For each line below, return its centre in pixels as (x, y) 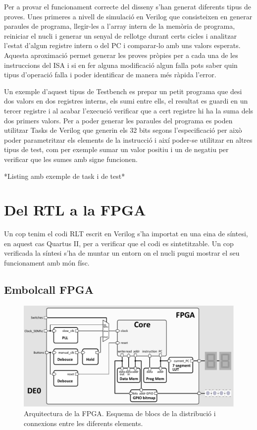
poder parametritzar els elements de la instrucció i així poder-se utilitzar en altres (128, 139)
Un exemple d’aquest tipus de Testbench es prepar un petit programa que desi (123, 91)
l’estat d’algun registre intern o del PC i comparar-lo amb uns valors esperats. (122, 45)
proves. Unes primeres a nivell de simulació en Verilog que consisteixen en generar (128, 16)
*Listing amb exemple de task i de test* (65, 176)
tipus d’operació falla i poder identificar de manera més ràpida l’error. (110, 75)
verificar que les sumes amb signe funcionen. (71, 159)
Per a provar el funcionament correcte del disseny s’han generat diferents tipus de (128, 6)
